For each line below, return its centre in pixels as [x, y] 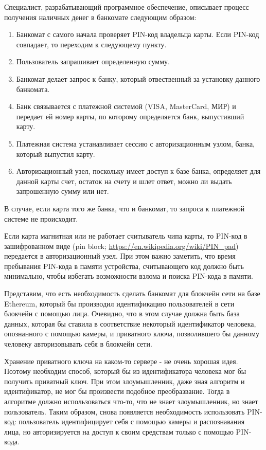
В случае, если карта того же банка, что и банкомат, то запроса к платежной [125, 208]
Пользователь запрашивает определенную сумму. [93, 61]
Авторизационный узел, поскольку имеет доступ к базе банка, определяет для [138, 171]
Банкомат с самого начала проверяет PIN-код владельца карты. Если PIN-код [138, 34]
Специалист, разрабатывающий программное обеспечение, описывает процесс [127, 7]
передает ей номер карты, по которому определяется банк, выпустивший [130, 116]
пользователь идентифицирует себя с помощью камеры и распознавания [132, 421]
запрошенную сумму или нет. [63, 191]
